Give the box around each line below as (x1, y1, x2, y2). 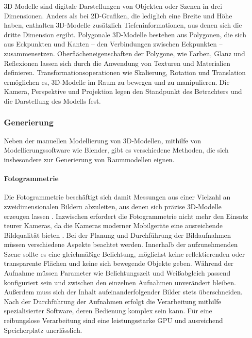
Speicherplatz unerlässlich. (4, 324, 82, 335)
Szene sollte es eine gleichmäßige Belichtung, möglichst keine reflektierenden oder (4, 248, 245, 259)
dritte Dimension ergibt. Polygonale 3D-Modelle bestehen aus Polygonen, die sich (4, 29, 246, 39)
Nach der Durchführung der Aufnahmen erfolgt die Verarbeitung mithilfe (4, 296, 221, 306)
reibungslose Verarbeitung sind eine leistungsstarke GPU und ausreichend (4, 315, 223, 325)
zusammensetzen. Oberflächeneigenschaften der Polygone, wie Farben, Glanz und (4, 48, 245, 58)
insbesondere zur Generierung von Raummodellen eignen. (4, 154, 175, 164)
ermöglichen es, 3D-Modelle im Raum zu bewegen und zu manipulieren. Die (4, 77, 230, 87)
